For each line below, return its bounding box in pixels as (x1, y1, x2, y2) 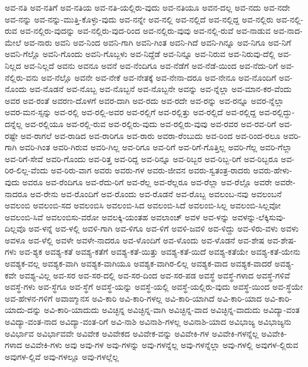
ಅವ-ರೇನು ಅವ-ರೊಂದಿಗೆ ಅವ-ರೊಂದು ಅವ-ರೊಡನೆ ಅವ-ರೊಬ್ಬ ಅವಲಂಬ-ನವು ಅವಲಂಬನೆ (30, 187, 282, 200)
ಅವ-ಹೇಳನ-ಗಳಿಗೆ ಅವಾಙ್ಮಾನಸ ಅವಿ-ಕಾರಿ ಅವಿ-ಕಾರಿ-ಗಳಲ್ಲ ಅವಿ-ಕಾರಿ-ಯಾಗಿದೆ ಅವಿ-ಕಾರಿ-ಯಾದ (5, 292, 262, 304)
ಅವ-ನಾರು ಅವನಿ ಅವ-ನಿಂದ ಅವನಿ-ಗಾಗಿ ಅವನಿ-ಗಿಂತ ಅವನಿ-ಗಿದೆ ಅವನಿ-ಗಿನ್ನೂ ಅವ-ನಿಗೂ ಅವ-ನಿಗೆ (24, 36, 291, 48)
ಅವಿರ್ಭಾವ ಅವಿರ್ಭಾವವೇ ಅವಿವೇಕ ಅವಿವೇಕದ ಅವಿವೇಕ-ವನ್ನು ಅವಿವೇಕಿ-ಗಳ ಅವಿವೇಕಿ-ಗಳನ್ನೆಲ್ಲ (5, 327, 259, 339)
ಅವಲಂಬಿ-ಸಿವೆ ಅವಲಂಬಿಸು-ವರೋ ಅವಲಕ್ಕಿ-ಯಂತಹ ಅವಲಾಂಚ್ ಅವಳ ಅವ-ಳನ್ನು (5, 210, 230, 223)
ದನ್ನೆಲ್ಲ (5, 117, 23, 129)
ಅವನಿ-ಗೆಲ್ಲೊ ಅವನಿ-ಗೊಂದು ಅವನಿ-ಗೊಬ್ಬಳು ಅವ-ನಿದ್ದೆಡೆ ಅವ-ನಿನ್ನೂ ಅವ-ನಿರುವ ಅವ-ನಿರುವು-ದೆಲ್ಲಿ (5, 48, 275, 60)
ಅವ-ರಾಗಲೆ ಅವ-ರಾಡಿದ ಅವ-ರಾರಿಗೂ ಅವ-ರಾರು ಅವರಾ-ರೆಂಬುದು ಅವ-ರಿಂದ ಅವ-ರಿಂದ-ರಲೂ (20, 129, 281, 141)
